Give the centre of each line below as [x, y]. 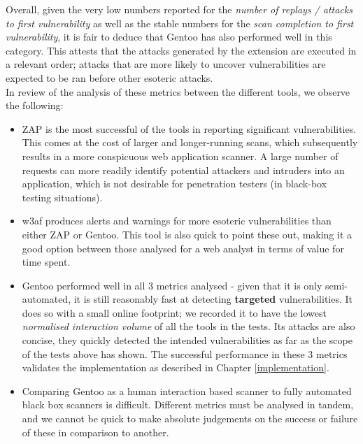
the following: [35, 105]
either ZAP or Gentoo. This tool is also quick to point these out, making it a [187, 234]
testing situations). [62, 197]
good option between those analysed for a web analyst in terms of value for [183, 248]
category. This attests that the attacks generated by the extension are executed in [181, 50]
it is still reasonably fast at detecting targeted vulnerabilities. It [213, 299]
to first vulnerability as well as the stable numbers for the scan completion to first [180, 23]
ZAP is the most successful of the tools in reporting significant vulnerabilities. [189, 128]
